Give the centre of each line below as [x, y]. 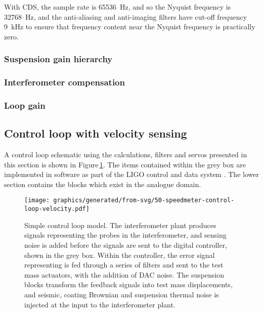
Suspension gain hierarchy [58, 59]
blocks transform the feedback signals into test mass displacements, [128, 284]
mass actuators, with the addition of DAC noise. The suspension [124, 274]
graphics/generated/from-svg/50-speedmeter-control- [144, 200]
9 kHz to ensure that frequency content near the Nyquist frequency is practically [130, 27]
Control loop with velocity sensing [96, 133]
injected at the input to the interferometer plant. [100, 304]
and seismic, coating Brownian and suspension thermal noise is [122, 294]
